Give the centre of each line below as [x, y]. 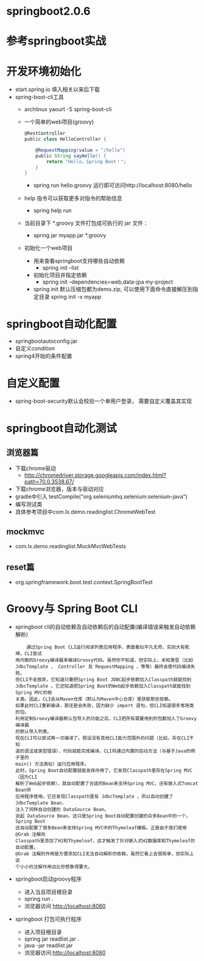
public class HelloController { [65, 139]
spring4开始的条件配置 [44, 356]
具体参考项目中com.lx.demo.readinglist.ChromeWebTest [85, 512]
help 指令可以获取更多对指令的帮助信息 [73, 198]
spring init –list [61, 268]
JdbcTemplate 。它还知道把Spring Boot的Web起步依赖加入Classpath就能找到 [103, 686]
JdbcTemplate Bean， [41, 803]
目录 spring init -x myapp [70, 297]
